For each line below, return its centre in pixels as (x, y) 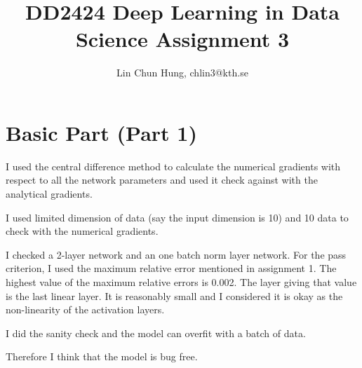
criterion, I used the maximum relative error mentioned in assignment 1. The (171, 268)
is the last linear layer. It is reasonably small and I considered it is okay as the (174, 295)
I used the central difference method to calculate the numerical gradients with (173, 166)
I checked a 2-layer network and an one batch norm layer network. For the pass (176, 254)
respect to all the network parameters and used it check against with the (162, 180)
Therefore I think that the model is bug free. (102, 356)
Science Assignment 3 (182, 39)
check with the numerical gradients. (82, 231)
